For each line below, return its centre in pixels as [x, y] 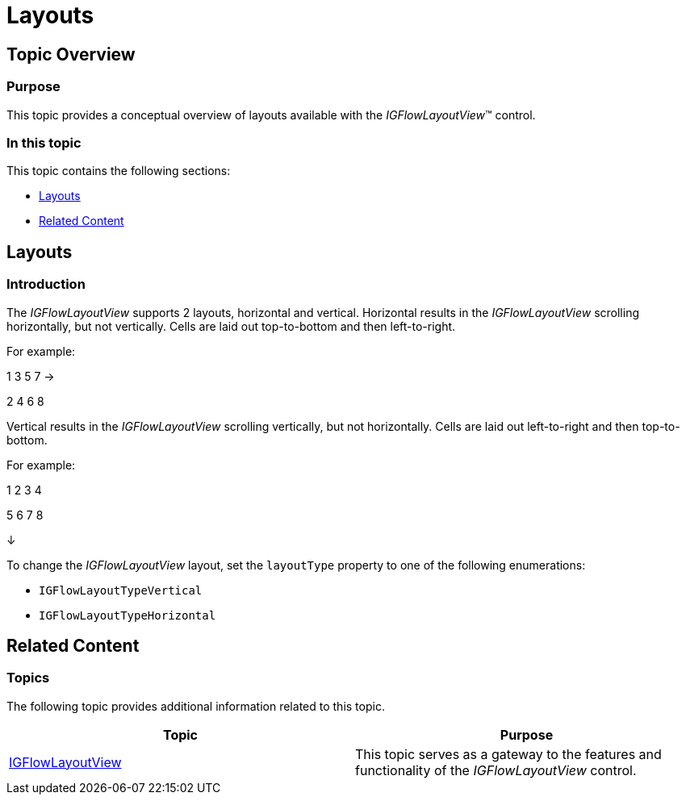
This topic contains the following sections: [119, 171]
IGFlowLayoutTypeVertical [121, 590]
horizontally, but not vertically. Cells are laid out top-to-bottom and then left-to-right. [231, 326]
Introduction [46, 284]
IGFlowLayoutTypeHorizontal [128, 615]
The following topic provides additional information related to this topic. [196, 706]
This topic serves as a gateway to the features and [508, 754]
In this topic [44, 142]
